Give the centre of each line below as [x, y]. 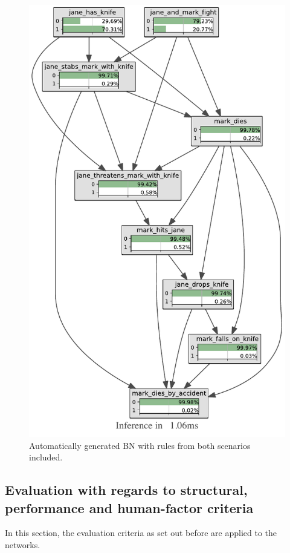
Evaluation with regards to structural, [126, 490]
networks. [23, 545]
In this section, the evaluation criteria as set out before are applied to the [141, 533]
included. [46, 457]
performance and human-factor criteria [129, 507]
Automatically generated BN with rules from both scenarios [140, 445]
